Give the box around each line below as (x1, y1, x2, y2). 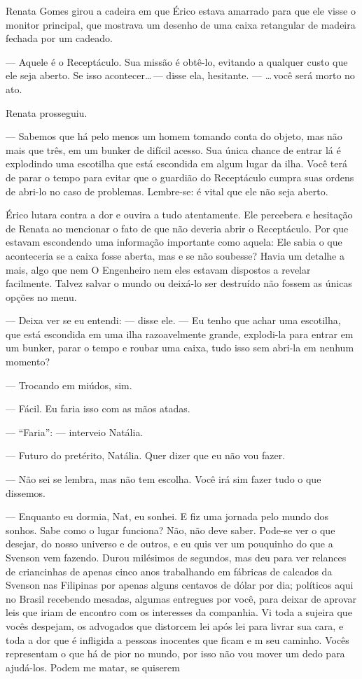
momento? (6, 354, 50, 369)
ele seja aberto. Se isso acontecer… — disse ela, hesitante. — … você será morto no (6, 68, 355, 83)
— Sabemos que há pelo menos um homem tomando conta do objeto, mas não (6, 129, 342, 143)
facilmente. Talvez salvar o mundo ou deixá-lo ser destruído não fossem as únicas (6, 276, 352, 290)
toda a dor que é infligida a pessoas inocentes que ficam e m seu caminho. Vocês (6, 632, 349, 647)
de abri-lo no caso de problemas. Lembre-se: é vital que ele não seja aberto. (6, 183, 328, 198)
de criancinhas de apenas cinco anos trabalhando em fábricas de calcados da (6, 563, 333, 578)
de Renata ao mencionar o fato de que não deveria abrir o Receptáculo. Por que (6, 220, 349, 235)
